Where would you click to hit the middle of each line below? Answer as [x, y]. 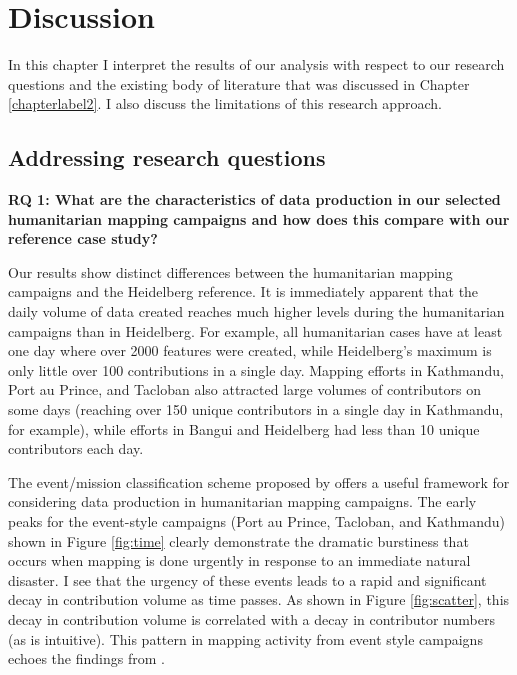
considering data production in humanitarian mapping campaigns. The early [242, 501]
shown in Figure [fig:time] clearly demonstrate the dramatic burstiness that [238, 540]
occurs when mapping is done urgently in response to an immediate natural [239, 560]
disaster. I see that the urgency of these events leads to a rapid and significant [247, 579]
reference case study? [83, 238]
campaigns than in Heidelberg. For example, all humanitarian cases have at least [255, 330]
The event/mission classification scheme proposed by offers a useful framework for [259, 481]
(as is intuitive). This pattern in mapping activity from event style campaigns [245, 638]
